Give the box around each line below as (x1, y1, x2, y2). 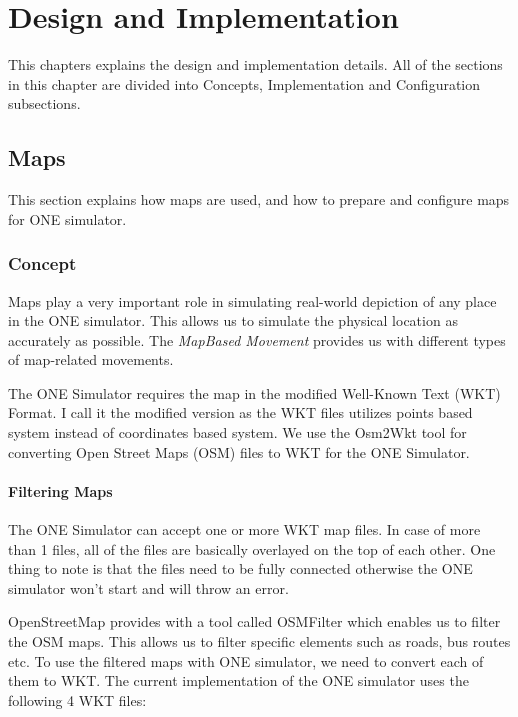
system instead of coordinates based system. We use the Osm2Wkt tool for (8, 422, 467, 443)
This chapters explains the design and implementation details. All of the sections (8, 54, 503, 75)
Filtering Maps (8, 480, 113, 501)
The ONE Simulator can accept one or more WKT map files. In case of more (8, 519, 481, 540)
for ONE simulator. (8, 208, 127, 229)
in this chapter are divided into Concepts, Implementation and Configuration (8, 73, 481, 94)
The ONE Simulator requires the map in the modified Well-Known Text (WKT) (8, 382, 501, 403)
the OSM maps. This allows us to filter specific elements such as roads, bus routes (8, 631, 511, 652)
